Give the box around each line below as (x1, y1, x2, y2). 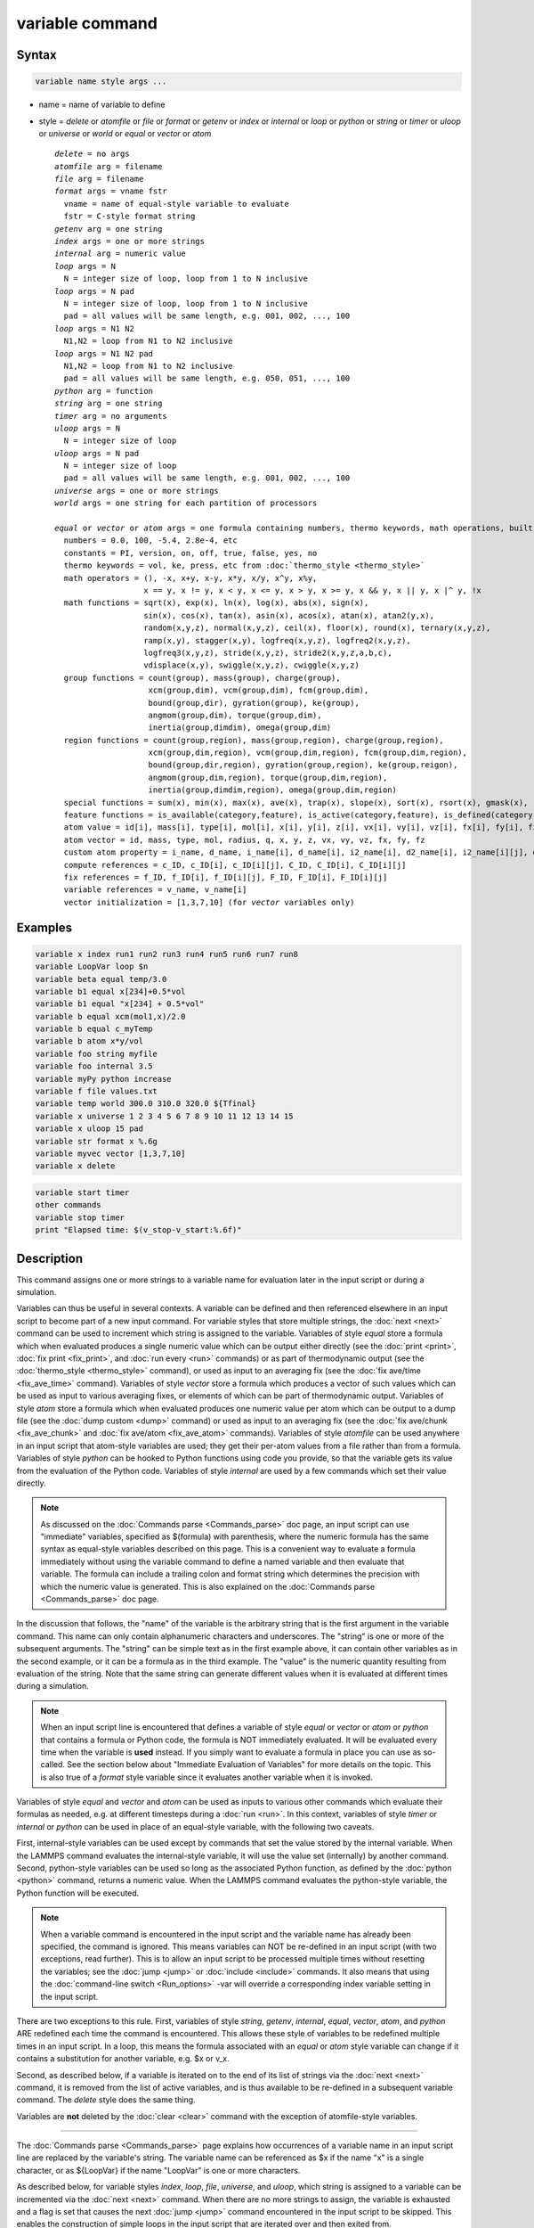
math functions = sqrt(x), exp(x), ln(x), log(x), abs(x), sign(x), (63, 598, 369, 608)
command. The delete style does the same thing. (16, 2094, 196, 2105)
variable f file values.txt (35, 1086, 158, 1096)
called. (40, 1759, 66, 1770)
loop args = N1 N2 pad (54, 348, 154, 358)
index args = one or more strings (54, 236, 205, 247)
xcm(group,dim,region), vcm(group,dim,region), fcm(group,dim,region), (148, 748, 467, 758)
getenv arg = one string (54, 224, 163, 233)
